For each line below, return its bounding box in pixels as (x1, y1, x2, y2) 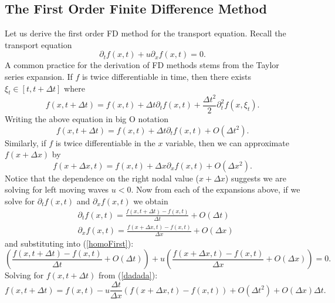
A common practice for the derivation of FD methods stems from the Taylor (5, 59, 279, 71)
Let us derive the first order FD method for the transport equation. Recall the (5, 27, 286, 39)
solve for (5, 194, 35, 207)
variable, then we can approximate (165, 136, 289, 149)
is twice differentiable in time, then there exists (82, 70, 252, 82)
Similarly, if (5, 136, 46, 149)
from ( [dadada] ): (99, 269, 158, 281)
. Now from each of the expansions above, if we (131, 183, 300, 196)
